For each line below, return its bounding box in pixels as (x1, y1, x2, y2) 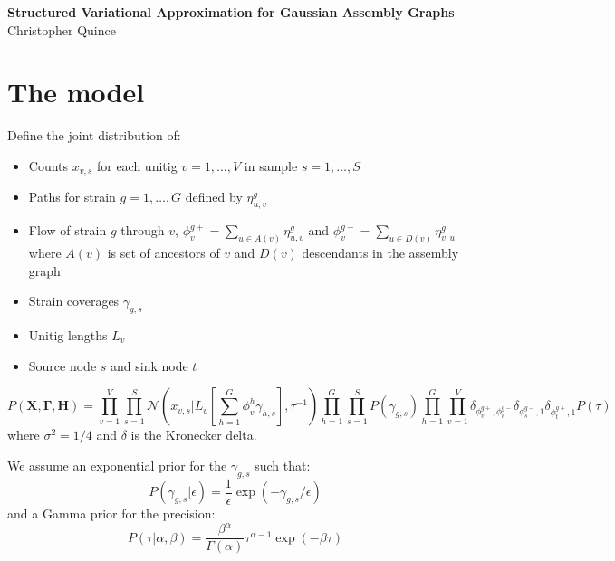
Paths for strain (28, 187, 116, 206)
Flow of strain (28, 221, 107, 240)
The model (7, 73, 145, 110)
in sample (244, 156, 298, 175)
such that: (255, 455, 311, 474)
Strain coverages (28, 291, 120, 310)
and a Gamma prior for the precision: (7, 504, 216, 523)
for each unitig (96, 156, 178, 175)
